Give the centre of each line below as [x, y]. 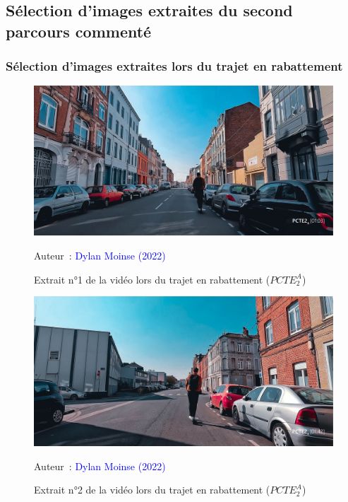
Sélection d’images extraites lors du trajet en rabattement [174, 66]
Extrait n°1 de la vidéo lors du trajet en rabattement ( [152, 279]
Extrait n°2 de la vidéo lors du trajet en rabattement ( [152, 490]
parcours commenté [79, 31]
